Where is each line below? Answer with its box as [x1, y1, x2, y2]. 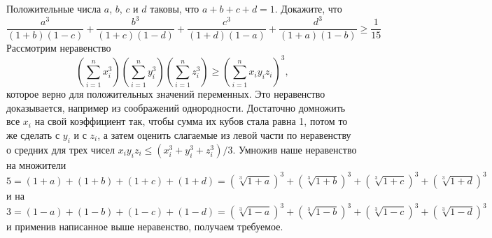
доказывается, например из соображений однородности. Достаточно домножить [6, 100, 346, 114]
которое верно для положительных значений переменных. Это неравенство [6, 87, 325, 101]
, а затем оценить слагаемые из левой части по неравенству [97, 128, 351, 142]
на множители [6, 157, 66, 172]
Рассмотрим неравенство [6, 40, 111, 55]
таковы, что [150, 1, 199, 15]
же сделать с [6, 128, 60, 142]
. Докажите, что [274, 1, 342, 15]
